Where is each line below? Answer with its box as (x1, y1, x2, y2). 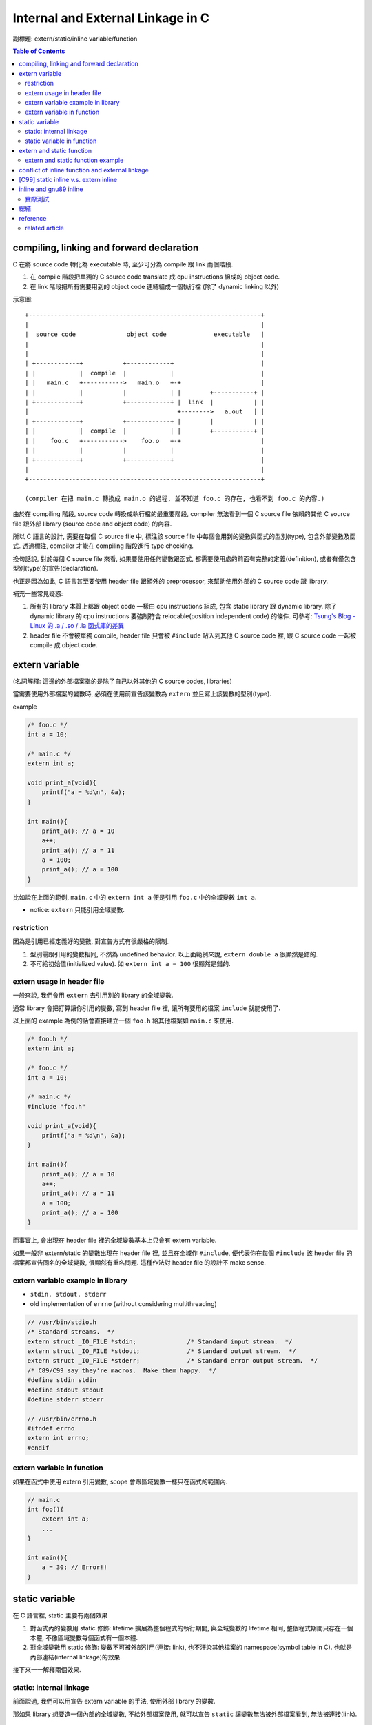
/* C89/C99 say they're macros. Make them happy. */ (27, 1366, 216, 1374)
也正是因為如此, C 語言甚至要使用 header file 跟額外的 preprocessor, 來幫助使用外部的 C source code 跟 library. (12, 577, 329, 585)
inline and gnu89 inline (19, 185, 83, 193)
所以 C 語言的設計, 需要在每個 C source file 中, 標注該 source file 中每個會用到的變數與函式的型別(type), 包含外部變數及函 (12, 532, 356, 541)
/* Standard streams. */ (27, 1328, 115, 1336)
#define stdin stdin (27, 1377, 96, 1384)
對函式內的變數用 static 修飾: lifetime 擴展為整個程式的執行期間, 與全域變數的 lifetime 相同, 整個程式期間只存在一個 (30, 1624, 353, 1632)
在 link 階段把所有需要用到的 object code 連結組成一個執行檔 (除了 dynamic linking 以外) (30, 282, 279, 290)
